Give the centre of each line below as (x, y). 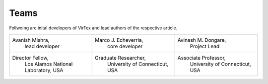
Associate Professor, (201, 58)
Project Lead (205, 46)
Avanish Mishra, (31, 40)
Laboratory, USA (44, 70)
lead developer (42, 46)
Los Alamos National (49, 64)
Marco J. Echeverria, (119, 40)
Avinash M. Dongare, (202, 40)
